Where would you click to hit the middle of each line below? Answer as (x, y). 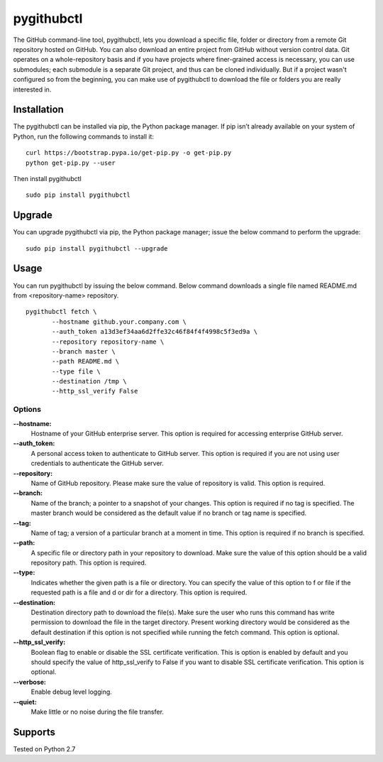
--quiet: (25, 702)
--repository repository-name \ (108, 342)
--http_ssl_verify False (95, 391)
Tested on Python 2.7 (44, 749)
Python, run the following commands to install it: (83, 136)
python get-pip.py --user (71, 163)
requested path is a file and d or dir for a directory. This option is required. (139, 592)
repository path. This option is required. (89, 563)
